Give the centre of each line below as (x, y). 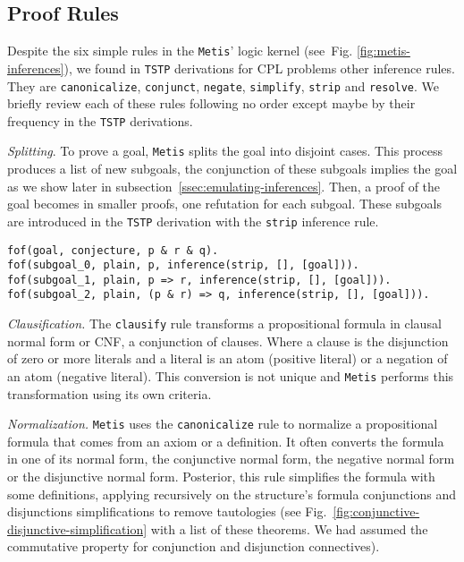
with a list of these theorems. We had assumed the (289, 528)
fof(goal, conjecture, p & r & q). (113, 250)
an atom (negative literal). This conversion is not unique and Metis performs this (231, 375)
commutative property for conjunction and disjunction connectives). (194, 546)
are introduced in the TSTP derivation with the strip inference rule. (193, 221)
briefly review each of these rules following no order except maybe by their (211, 103)
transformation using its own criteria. (110, 393)
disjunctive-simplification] (77, 528)
